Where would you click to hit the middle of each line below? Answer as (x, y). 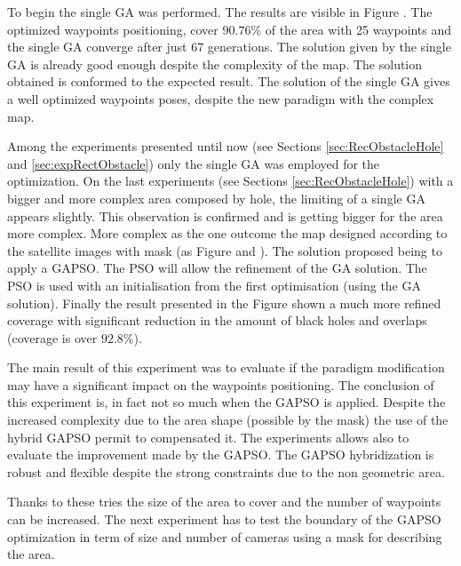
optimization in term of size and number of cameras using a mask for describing (225, 536)
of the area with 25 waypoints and (358, 29)
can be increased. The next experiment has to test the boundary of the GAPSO (224, 519)
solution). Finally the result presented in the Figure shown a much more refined (224, 303)
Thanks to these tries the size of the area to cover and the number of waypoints (224, 502)
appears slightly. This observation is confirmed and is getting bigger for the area (225, 215)
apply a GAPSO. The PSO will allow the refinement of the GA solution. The (217, 268)
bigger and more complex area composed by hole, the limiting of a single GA (216, 198)
